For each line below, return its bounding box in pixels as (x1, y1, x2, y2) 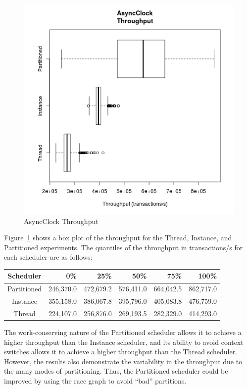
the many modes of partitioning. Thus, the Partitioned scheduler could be (4, 366, 228, 376)
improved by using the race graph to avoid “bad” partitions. (4, 376, 187, 386)
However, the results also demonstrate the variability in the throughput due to (4, 356, 243, 366)
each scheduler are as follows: (4, 252, 93, 262)
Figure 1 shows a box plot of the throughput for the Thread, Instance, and (4, 232, 232, 243)
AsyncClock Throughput (24, 216, 99, 226)
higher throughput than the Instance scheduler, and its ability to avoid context (4, 336, 244, 347)
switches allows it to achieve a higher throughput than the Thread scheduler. (4, 346, 238, 357)
